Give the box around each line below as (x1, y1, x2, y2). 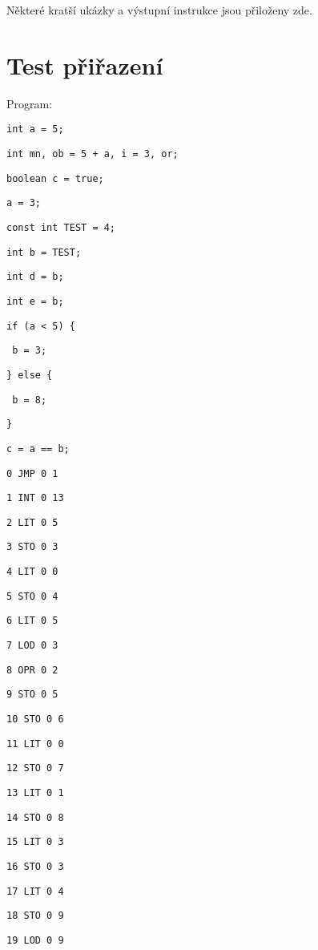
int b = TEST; (6, 246, 82, 258)
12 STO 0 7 (6, 762, 64, 774)
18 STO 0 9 (6, 910, 64, 922)
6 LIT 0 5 (6, 615, 58, 627)
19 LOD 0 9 (6, 934, 64, 946)
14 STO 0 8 (6, 811, 64, 823)
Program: (6, 95, 53, 111)
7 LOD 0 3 (6, 640, 58, 652)
